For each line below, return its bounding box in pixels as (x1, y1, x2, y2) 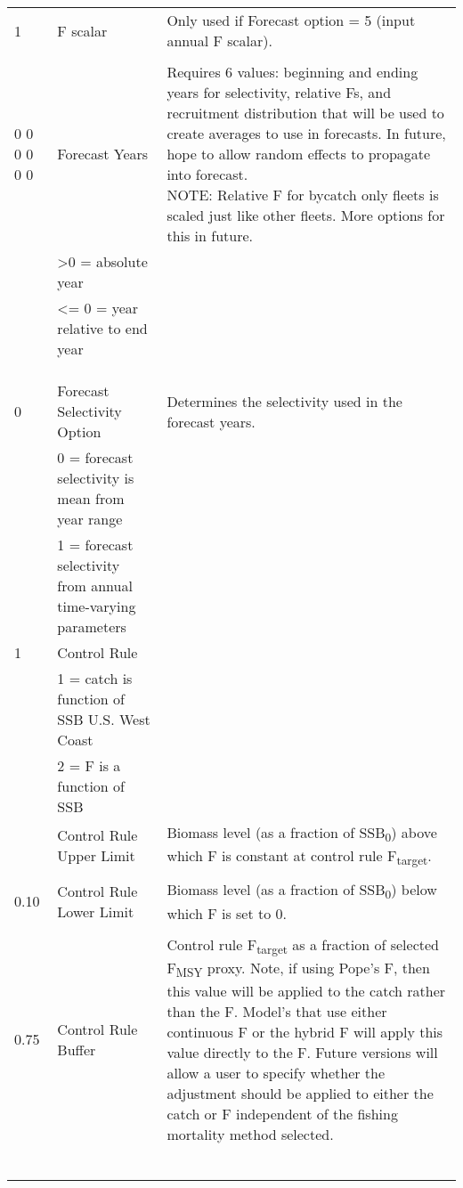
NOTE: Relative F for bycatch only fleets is (167, 184, 439, 205)
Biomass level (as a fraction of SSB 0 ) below (167, 879, 437, 903)
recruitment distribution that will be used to (167, 102, 444, 123)
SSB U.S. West (57, 709, 150, 729)
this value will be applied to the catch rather (167, 980, 446, 1001)
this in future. (167, 225, 254, 246)
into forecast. (167, 164, 248, 184)
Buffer (57, 1038, 96, 1060)
